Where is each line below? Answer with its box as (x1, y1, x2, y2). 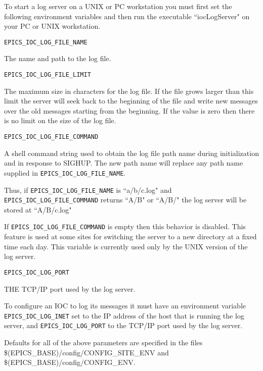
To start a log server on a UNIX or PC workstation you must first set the (4, 1, 232, 11)
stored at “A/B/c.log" (4, 204, 72, 215)
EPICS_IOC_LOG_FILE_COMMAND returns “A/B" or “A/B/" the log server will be (4, 194, 247, 205)
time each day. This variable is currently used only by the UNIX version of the (4, 241, 248, 251)
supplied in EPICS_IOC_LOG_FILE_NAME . (4, 167, 126, 178)
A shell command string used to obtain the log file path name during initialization (4, 147, 259, 158)
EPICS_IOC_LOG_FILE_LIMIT (4, 71, 91, 79)
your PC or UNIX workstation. (4, 21, 101, 31)
